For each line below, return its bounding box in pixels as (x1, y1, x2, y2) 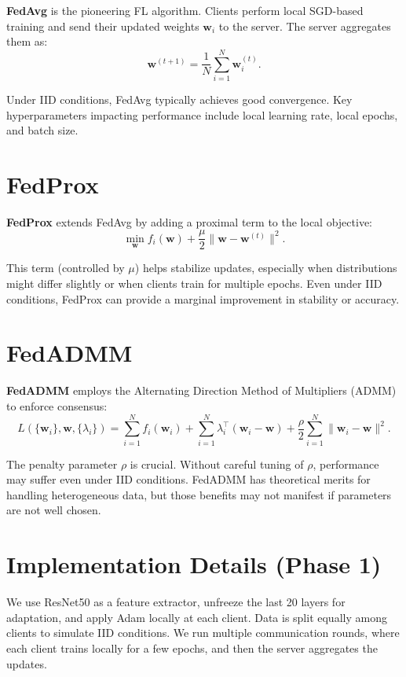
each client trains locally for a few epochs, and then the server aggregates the (6, 639, 378, 656)
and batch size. (6, 122, 79, 138)
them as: (6, 33, 48, 50)
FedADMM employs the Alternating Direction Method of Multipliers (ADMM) (6, 382, 397, 399)
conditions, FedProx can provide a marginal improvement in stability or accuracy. (6, 290, 400, 307)
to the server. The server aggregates (218, 17, 391, 34)
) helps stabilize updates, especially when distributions (134, 259, 397, 276)
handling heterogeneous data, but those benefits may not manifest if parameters (6, 486, 392, 502)
